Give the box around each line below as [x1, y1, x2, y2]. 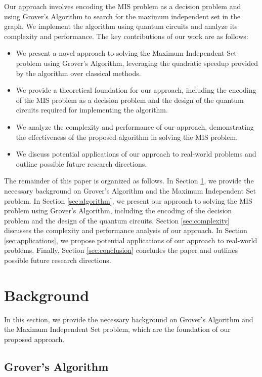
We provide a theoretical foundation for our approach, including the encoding [16, 85, 256, 95]
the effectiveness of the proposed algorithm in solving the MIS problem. [16, 131, 238, 142]
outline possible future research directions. [16, 158, 147, 169]
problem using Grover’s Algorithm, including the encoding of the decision [4, 205, 232, 216]
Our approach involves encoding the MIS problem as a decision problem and [4, 1, 241, 11]
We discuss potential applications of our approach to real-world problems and [16, 148, 256, 159]
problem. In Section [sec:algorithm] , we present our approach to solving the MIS [4, 195, 252, 206]
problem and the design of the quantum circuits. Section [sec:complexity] [4, 215, 230, 225]
